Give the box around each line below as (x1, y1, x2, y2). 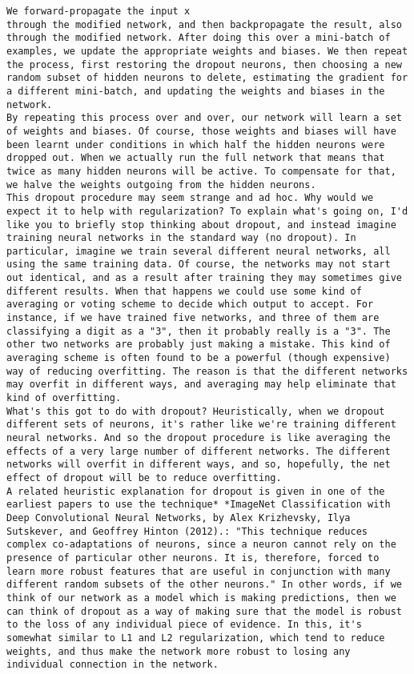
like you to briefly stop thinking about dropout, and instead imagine (6, 219, 396, 231)
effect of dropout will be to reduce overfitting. (6, 471, 282, 483)
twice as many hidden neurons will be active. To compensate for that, (6, 165, 396, 177)
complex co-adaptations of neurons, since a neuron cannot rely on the (6, 539, 396, 551)
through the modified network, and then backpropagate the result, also (6, 18, 402, 30)
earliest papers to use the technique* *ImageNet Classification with (6, 499, 391, 511)
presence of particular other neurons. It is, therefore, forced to (6, 552, 380, 564)
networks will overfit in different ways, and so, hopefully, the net (6, 459, 391, 471)
